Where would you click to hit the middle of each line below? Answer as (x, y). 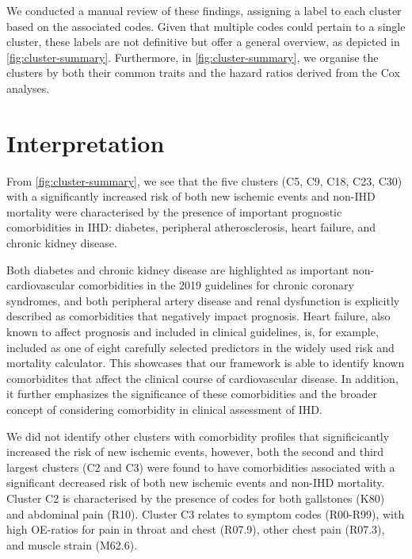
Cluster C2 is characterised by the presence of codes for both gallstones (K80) (196, 498)
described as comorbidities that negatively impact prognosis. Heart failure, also (198, 316)
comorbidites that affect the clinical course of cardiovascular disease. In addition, (202, 378)
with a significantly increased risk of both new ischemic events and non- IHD (191, 196)
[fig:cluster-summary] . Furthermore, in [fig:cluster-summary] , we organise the (193, 57)
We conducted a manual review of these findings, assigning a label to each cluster (204, 10)
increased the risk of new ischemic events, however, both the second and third (195, 452)
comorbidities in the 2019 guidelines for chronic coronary (216, 285)
